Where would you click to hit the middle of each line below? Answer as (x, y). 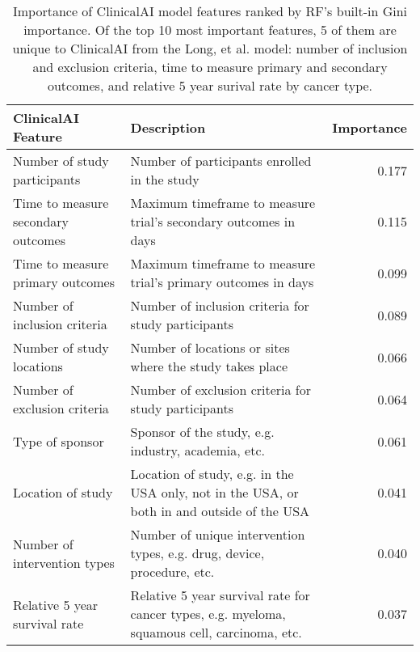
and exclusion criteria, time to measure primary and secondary (210, 67)
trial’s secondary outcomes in (213, 221)
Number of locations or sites (210, 347)
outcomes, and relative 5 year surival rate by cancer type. (210, 85)
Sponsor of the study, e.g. (202, 432)
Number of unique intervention (218, 534)
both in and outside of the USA (220, 511)
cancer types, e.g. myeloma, (208, 614)
